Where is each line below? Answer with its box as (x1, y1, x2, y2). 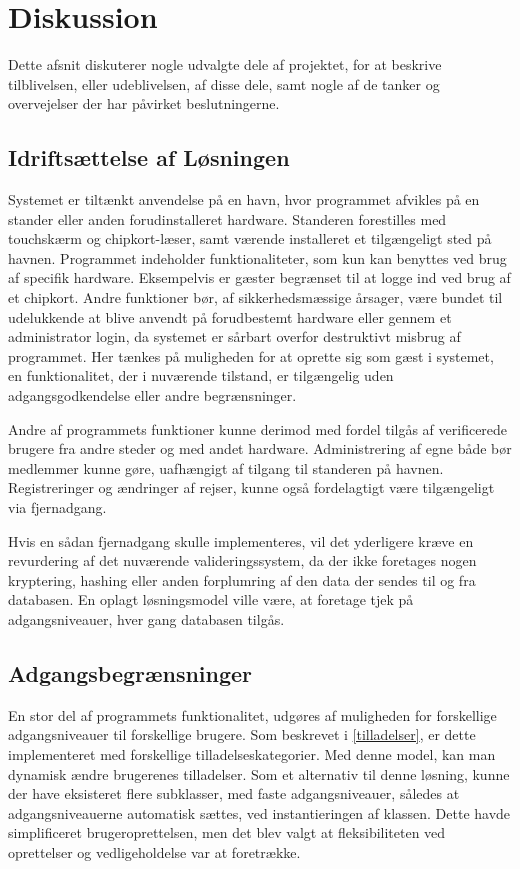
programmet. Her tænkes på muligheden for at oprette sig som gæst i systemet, (8, 345, 494, 366)
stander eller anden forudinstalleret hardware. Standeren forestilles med (8, 208, 447, 229)
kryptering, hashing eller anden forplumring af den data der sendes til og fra (8, 569, 476, 590)
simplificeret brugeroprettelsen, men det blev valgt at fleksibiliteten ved (8, 822, 446, 843)
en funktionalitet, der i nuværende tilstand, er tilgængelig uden (8, 365, 394, 386)
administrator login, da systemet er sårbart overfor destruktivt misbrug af (8, 326, 461, 347)
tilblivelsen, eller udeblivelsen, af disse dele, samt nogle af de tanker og (8, 73, 440, 94)
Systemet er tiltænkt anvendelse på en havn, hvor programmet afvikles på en (8, 189, 480, 210)
